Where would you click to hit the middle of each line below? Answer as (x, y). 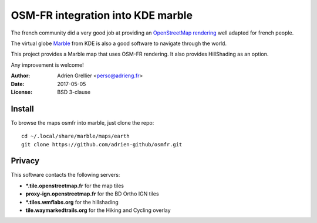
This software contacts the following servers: (65, 175)
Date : (18, 84)
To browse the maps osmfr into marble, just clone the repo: (82, 122)
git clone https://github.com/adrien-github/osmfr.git (102, 144)
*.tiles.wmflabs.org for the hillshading (72, 202)
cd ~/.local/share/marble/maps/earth (76, 136)
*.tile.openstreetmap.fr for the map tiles (75, 186)
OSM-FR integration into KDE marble (102, 15)
